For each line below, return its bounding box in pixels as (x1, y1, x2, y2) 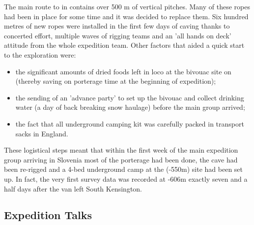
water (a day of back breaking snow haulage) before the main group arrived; (15, 102, 245, 112)
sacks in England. (15, 128, 68, 138)
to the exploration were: (4, 49, 76, 60)
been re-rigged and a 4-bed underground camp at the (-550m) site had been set (4, 164, 243, 174)
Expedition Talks (4, 207, 92, 223)
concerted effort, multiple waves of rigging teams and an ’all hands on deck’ (4, 30, 231, 40)
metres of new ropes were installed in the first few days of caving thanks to (4, 21, 230, 31)
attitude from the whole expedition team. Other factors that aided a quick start (4, 40, 245, 50)
